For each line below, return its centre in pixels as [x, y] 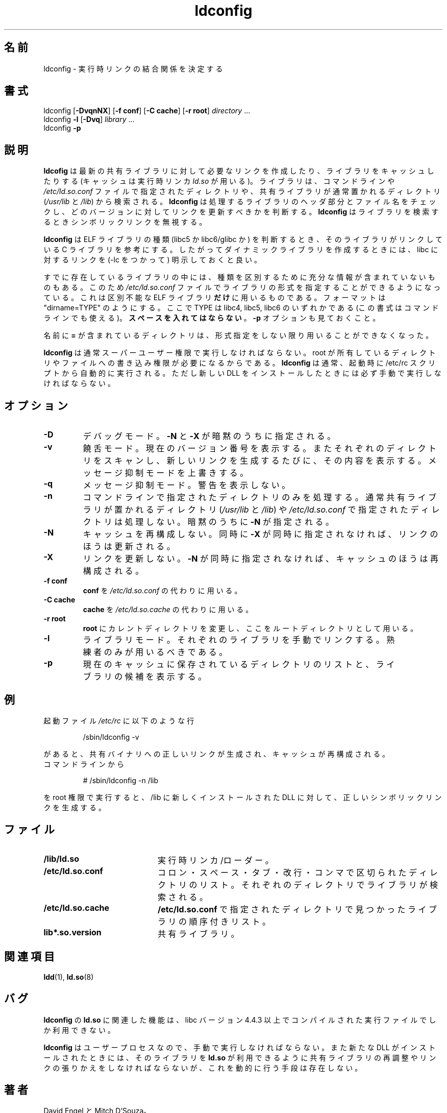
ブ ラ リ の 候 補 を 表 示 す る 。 [145, 677]
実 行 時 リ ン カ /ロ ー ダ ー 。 [215, 860]
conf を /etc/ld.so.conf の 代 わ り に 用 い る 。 [162, 591]
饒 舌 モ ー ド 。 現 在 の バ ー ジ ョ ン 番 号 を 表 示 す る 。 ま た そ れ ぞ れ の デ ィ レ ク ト [260, 449]
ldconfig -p [62, 128]
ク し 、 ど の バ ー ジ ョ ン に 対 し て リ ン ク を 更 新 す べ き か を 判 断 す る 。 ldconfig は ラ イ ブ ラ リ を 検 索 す [241, 212]
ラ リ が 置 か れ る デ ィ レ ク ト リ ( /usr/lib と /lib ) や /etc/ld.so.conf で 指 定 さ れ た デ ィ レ [261, 510]
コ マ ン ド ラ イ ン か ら [84, 764]
